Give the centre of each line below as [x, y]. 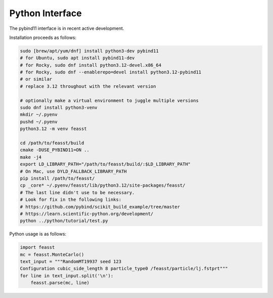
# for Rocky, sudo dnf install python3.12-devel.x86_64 [91, 65]
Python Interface [45, 13]
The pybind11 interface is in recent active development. [67, 28]
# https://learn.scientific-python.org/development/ [87, 214]
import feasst [37, 247]
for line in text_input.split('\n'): [67, 275]
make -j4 [31, 157]
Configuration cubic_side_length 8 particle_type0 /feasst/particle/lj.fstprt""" [124, 269]
